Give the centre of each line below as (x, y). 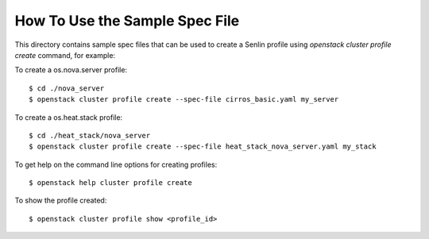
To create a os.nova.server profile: (71, 70)
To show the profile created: (61, 200)
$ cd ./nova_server (67, 88)
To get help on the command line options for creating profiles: (116, 164)
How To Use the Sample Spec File (127, 21)
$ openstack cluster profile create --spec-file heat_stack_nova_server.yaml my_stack (203, 146)
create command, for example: (65, 55)
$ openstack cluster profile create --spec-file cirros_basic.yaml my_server (184, 100)
